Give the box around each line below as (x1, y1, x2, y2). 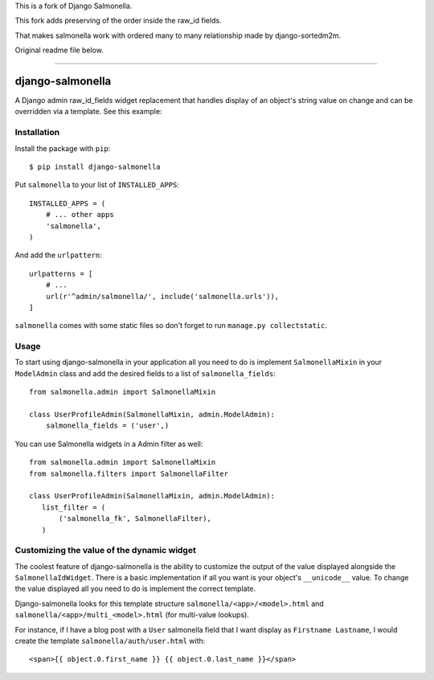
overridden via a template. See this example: (14, 107, 162, 117)
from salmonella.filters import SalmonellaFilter (29, 469, 229, 478)
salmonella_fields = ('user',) (45, 421, 170, 430)
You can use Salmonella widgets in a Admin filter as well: (14, 439, 203, 449)
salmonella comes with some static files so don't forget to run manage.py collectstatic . (14, 321, 328, 330)
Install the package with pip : (14, 143, 111, 153)
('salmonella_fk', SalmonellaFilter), (59, 514, 212, 523)
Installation (14, 127, 60, 138)
